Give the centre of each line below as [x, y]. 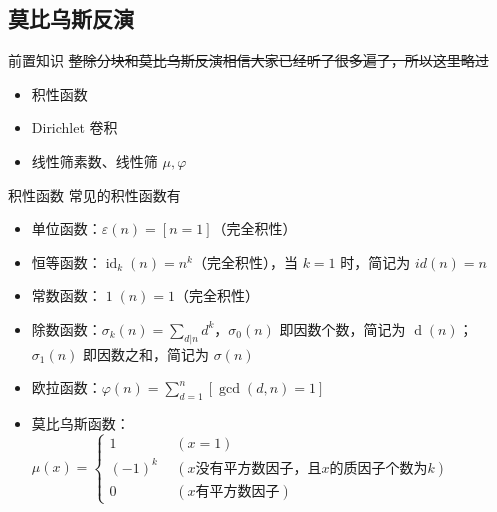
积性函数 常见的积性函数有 [94, 194]
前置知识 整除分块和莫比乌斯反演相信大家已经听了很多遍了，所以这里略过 [248, 60]
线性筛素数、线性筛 [94, 160]
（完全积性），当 [245, 261]
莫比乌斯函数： [80, 423]
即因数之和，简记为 [146, 353]
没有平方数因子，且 [258, 468]
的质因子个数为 [378, 468]
